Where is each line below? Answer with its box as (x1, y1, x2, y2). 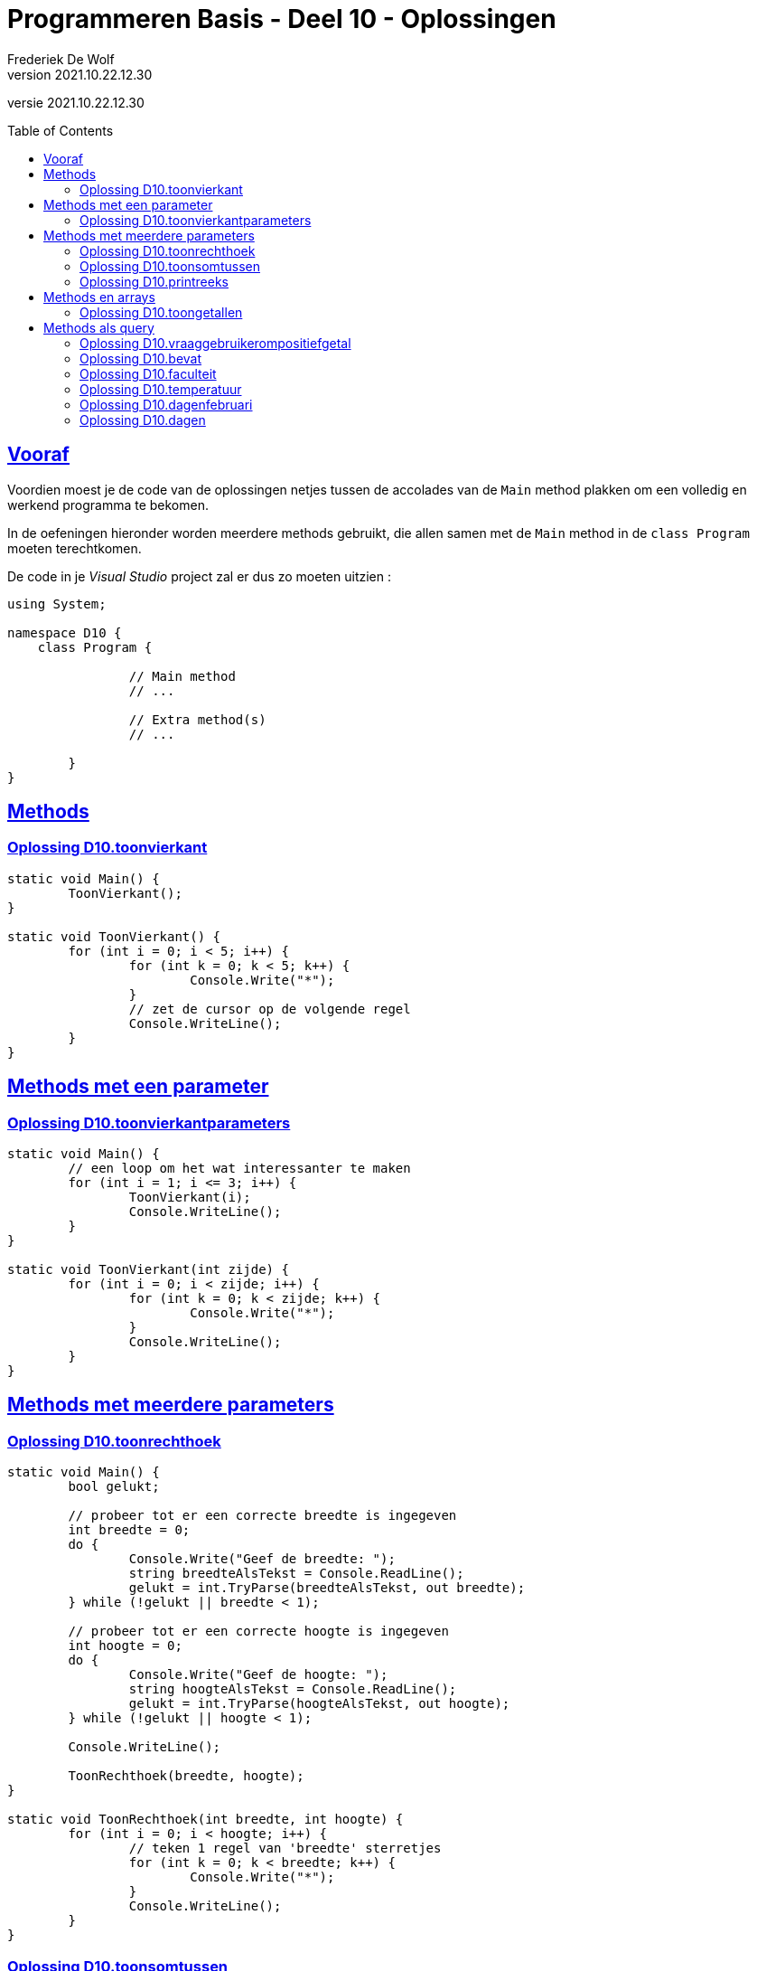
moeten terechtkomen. (7, 540, 142, 556)
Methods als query (43, 319, 154, 335)
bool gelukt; (68, 1479, 160, 1495)
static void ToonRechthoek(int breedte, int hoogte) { (7, 1812, 404, 1827)
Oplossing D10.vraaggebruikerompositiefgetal (79, 335, 351, 351)
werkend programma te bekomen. (7, 496, 209, 513)
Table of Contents (7, 122, 114, 138)
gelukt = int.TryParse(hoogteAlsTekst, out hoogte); (128, 1696, 510, 1712)
